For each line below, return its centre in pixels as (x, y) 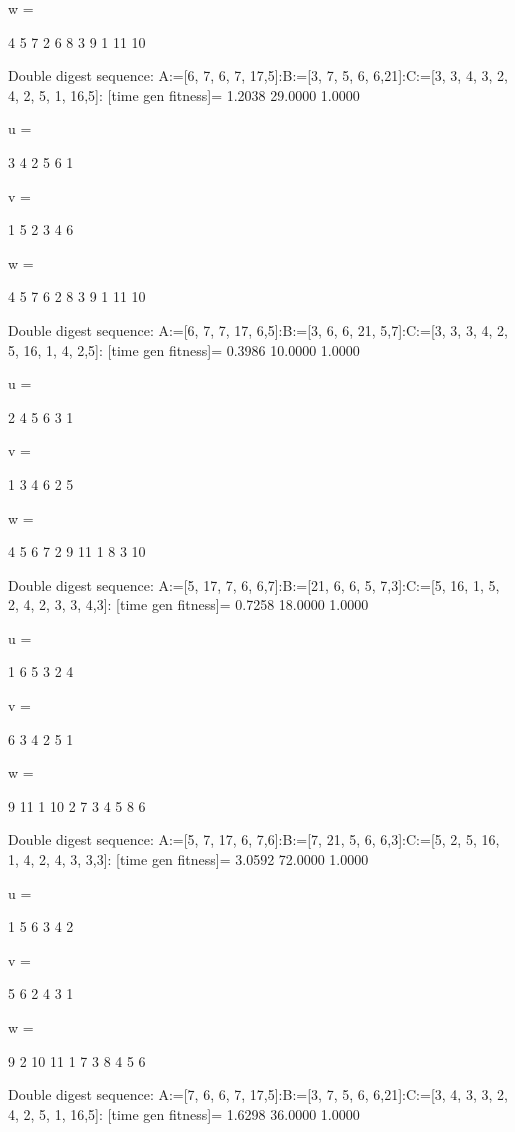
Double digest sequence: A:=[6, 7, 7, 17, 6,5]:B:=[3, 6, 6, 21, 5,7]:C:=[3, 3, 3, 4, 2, (258, 329)
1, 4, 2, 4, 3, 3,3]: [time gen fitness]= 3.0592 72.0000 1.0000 (188, 859)
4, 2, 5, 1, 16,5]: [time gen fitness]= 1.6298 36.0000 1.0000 (184, 1113)
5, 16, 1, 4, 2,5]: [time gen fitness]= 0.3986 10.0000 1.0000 (184, 349)
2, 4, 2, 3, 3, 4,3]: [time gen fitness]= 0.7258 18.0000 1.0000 (188, 604)
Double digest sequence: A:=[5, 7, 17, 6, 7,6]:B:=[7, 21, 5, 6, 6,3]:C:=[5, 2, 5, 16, (254, 839)
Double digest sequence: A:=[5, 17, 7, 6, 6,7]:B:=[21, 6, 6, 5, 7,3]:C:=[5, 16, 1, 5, (254, 584)
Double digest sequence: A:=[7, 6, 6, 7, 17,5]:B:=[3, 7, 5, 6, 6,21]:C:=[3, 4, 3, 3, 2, (258, 1094)
